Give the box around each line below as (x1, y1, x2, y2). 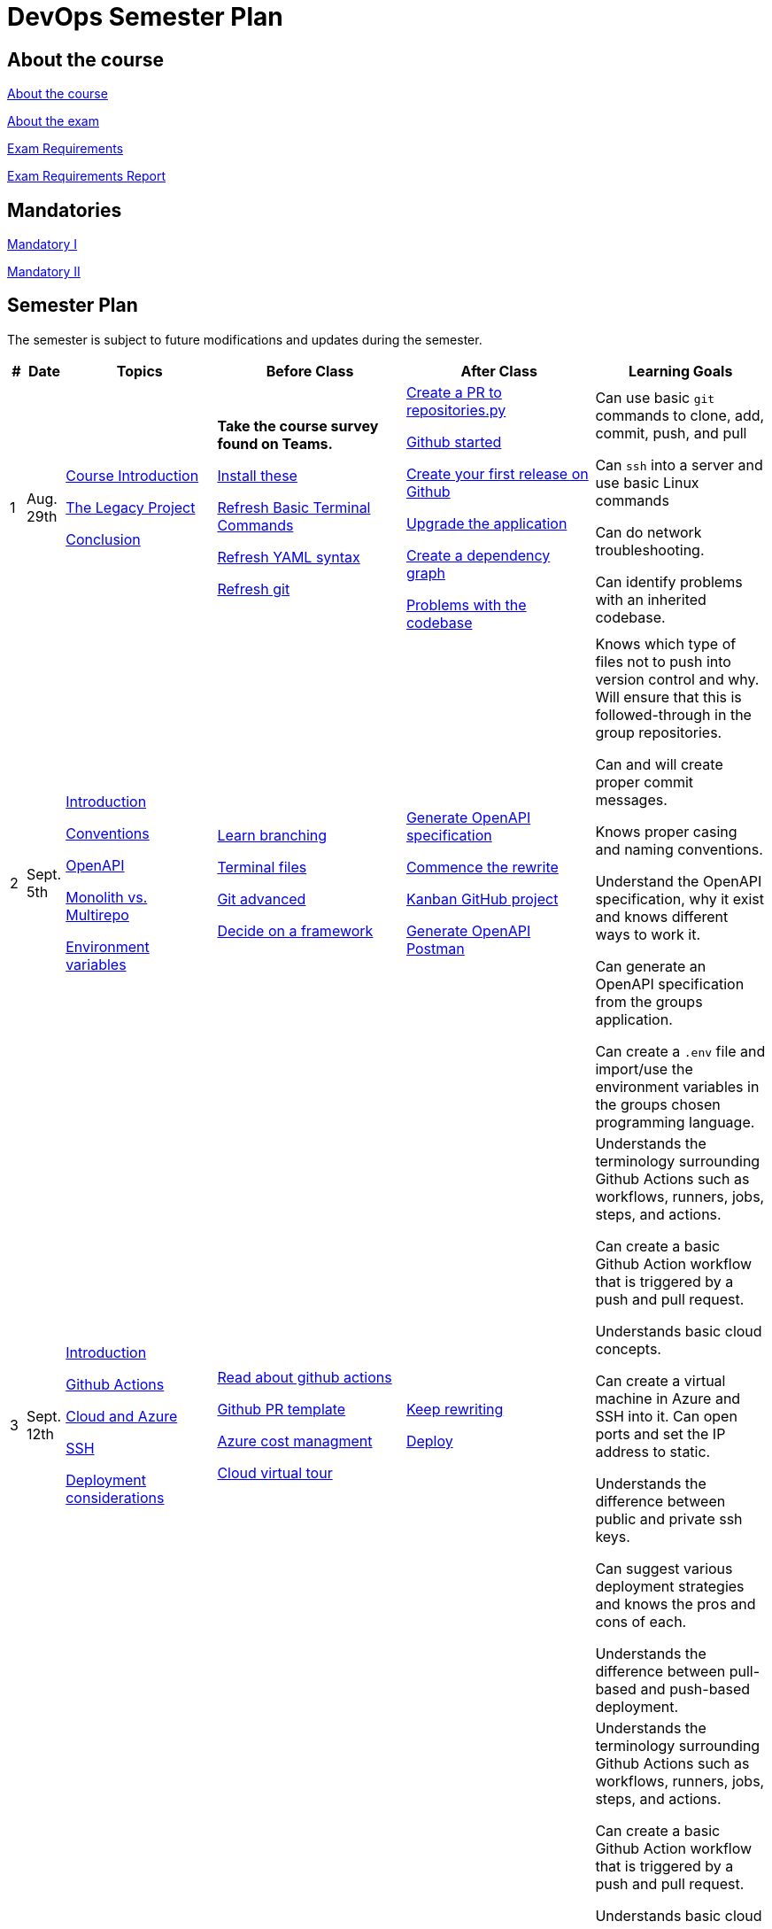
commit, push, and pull (595, 423, 747, 442)
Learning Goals (629, 361, 733, 380)
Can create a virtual (595, 1371, 726, 1390)
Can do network (595, 523, 702, 541)
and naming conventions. (595, 840, 763, 858)
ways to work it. (595, 925, 701, 943)
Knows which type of (595, 634, 737, 653)
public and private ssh (595, 1509, 743, 1528)
